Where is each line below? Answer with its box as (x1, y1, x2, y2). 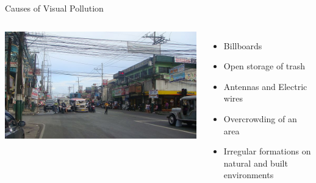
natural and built (223, 156, 288, 169)
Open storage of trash (223, 60, 306, 72)
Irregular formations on (223, 145, 311, 157)
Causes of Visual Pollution (5, 2, 104, 14)
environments (223, 168, 274, 181)
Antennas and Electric (223, 80, 307, 92)
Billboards (223, 39, 262, 52)
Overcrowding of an (223, 112, 297, 125)
